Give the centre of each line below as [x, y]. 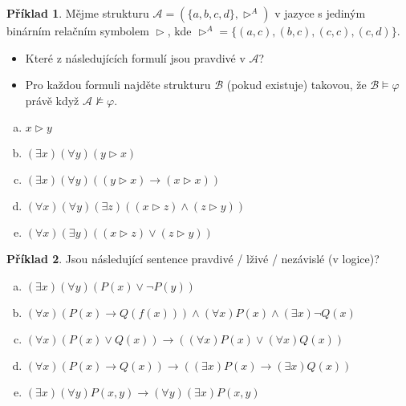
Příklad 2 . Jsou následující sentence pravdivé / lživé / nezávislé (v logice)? [193, 259]
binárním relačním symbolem [78, 30]
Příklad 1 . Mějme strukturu [78, 13]
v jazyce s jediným [320, 13]
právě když [52, 100]
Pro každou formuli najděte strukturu [118, 85]
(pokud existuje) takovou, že [296, 85]
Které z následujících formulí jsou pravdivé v [135, 57]
